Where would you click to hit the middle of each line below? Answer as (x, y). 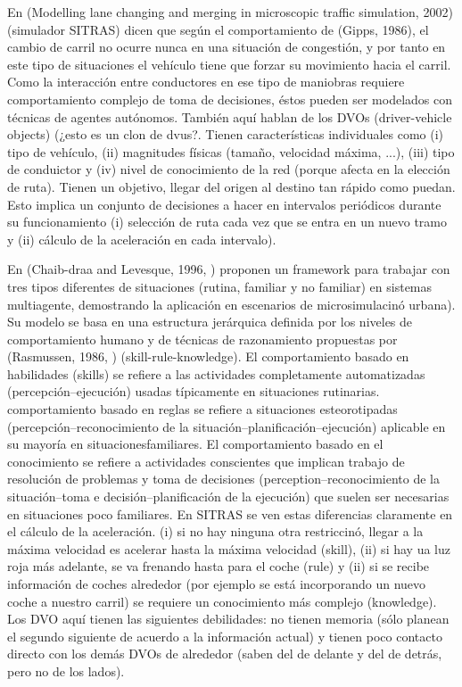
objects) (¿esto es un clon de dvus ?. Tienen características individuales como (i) (226, 134)
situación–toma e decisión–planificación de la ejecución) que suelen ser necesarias (228, 497)
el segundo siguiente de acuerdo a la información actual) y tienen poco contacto (225, 636)
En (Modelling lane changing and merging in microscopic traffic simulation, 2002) (230, 12)
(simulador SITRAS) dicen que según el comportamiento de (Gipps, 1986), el (218, 29)
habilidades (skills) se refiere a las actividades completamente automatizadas (216, 373)
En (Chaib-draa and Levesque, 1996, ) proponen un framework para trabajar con (229, 269)
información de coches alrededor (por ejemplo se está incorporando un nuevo (217, 584)
